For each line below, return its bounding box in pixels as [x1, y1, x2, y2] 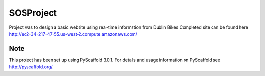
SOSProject [9, 7, 57, 18]
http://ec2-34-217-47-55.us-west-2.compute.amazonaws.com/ [9, 31, 137, 37]
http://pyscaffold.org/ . [9, 64, 54, 70]
